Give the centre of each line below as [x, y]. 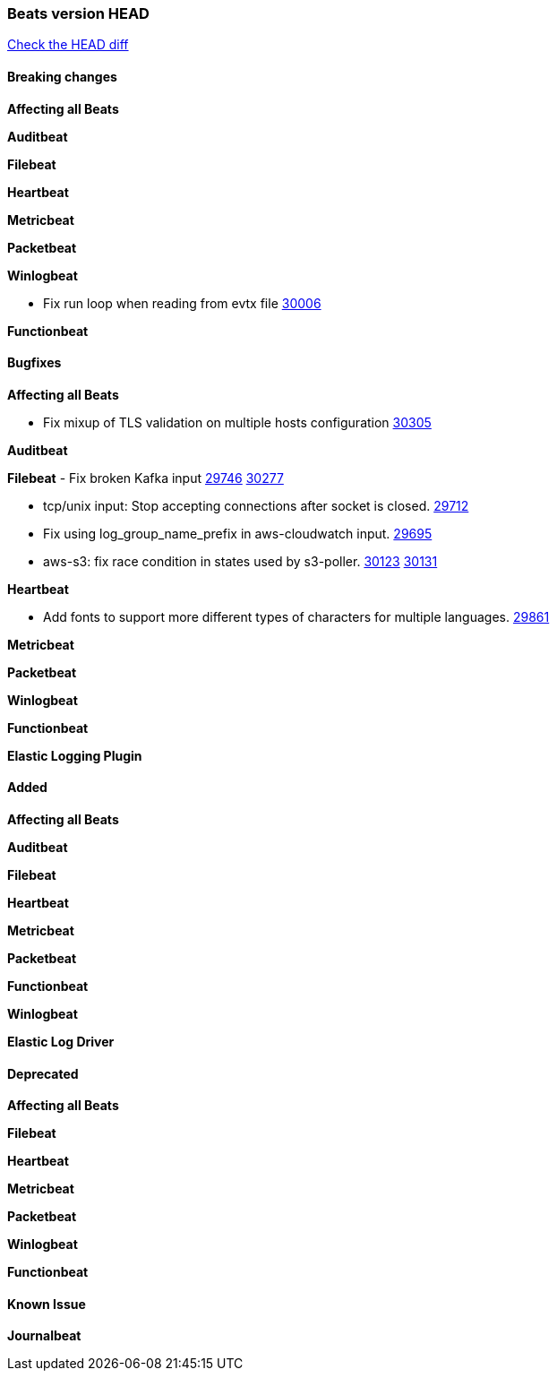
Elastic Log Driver [61, 1042]
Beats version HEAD [78, 13]
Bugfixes [34, 363]
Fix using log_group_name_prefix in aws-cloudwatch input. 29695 [238, 533]
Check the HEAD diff [68, 45]
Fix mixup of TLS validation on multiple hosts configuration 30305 [237, 422]
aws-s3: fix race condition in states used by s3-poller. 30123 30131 [240, 561]
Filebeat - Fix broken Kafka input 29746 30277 [146, 478]
